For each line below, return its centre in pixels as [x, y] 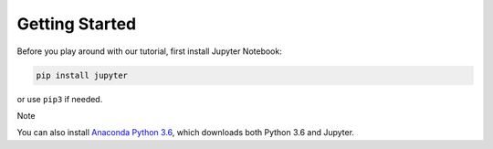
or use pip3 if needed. [60, 99]
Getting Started [77, 24]
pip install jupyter [82, 75]
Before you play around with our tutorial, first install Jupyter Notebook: [149, 51]
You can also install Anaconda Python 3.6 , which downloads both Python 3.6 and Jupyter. [186, 133]
